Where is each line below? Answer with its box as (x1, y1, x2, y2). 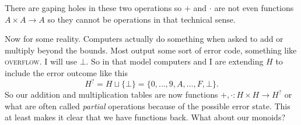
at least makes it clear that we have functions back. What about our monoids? (5, 111, 286, 123)
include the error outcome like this (5, 66, 128, 78)
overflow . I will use (5, 55, 77, 67)
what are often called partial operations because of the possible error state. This (5, 99, 290, 112)
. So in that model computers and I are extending (86, 55, 264, 67)
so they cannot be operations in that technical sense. (47, 13, 236, 25)
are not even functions (214, 2, 294, 13)
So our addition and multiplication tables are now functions (5, 88, 218, 101)
